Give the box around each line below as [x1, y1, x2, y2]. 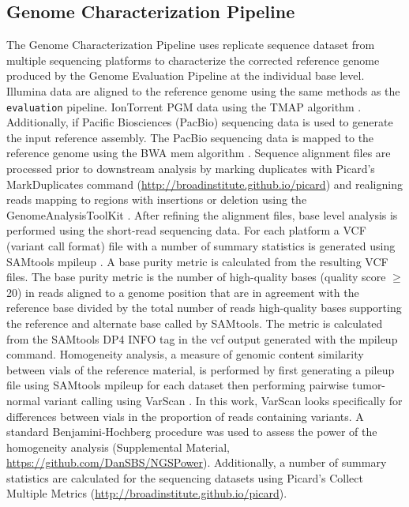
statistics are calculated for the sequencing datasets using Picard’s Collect [6, 469, 364, 486]
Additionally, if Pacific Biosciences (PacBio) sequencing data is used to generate [6, 114, 393, 130]
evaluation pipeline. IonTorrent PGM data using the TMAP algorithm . [6, 98, 362, 115]
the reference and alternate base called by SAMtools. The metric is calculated [6, 314, 383, 331]
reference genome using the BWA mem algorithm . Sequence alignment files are [6, 145, 391, 161]
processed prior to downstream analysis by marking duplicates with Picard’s [6, 160, 375, 177]
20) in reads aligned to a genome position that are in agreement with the [6, 284, 359, 300]
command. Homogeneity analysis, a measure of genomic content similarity [6, 346, 364, 362]
